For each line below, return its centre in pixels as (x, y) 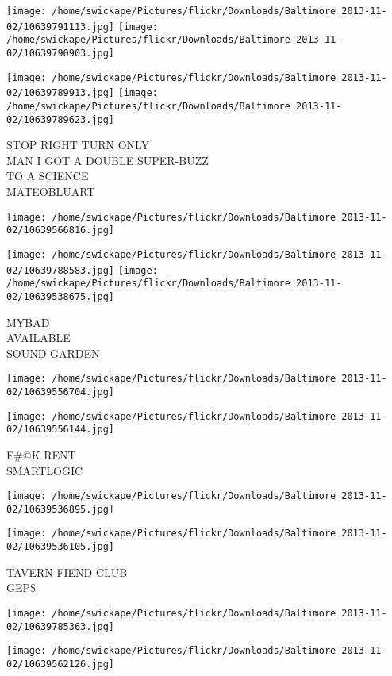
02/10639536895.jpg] (61, 509)
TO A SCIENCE (48, 176)
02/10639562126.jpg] (61, 664)
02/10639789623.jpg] (61, 119)
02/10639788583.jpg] (61, 270)
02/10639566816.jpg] (61, 230)
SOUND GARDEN (53, 353)
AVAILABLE (38, 338)
